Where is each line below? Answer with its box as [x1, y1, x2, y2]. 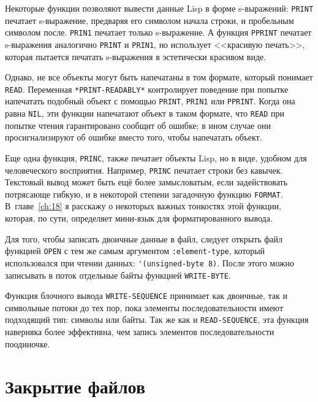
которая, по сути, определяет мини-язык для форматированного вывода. [5, 212, 273, 225]
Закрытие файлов [5, 373, 146, 398]
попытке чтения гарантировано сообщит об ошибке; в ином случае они [5, 118, 271, 131]
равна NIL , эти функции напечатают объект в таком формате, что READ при [5, 107, 285, 120]
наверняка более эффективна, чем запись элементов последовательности [5, 325, 274, 338]
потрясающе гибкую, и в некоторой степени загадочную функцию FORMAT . [5, 187, 283, 200]
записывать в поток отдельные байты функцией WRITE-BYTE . [5, 268, 231, 281]
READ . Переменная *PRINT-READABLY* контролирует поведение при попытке [5, 82, 289, 95]
